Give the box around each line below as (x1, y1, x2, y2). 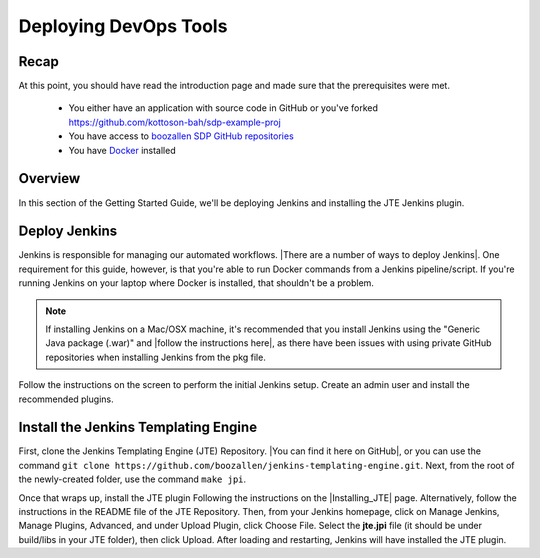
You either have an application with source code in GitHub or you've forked (68, 102, 379, 114)
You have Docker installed (68, 144, 176, 156)
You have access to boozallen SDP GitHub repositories (68, 130, 294, 142)
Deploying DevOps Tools (18, 15, 228, 37)
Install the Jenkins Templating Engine (18, 419, 258, 436)
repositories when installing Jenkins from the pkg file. (45, 351, 267, 363)
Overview (18, 170, 81, 187)
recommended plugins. (18, 393, 114, 405)
